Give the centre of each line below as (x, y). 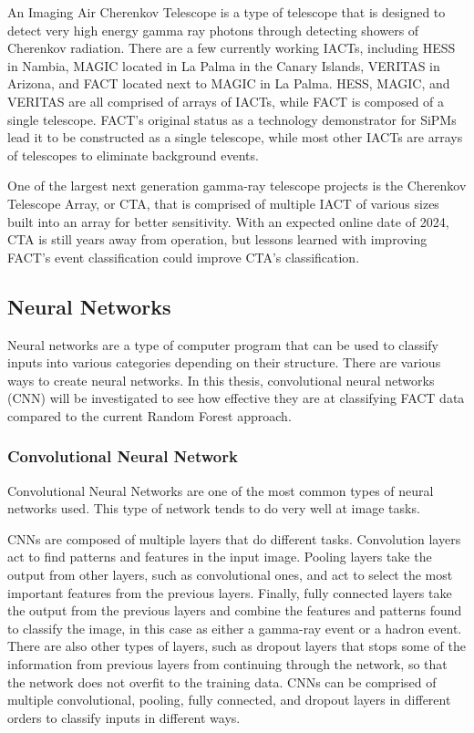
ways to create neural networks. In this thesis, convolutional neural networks (221, 380)
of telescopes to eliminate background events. (133, 155)
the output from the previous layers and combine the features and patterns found (235, 610)
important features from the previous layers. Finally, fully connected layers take (230, 592)
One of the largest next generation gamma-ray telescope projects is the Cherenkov (237, 186)
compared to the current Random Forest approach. (149, 415)
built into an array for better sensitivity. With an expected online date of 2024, (228, 221)
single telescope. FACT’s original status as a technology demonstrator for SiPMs (232, 119)
